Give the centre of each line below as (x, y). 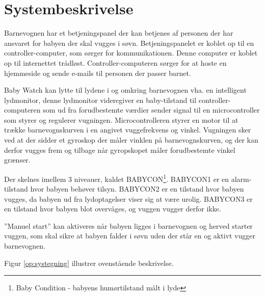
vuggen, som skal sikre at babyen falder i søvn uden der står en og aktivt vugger (130, 236)
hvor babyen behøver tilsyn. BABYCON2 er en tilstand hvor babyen (137, 189)
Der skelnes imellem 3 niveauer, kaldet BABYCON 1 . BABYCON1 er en (117, 178)
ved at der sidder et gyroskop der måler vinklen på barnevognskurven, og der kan (131, 140)
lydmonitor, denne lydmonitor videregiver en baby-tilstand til (100, 100)
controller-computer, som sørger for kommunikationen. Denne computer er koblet (131, 53)
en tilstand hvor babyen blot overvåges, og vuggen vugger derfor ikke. (113, 209)
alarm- (241, 179)
